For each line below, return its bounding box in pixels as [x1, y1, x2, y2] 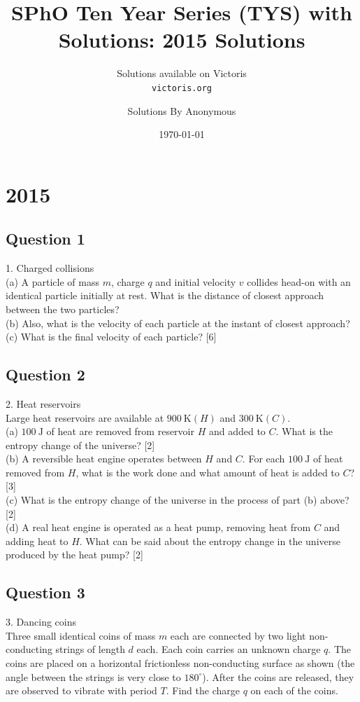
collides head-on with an [247, 274, 351, 289]
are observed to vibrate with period [6, 683, 157, 698]
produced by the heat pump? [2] [6, 547, 143, 562]
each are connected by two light [170, 628, 306, 642]
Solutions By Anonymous [127, 103, 236, 118]
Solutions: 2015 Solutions [58, 25, 305, 54]
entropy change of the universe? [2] [6, 437, 155, 452]
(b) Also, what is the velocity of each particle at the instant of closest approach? [6, 315, 350, 330]
